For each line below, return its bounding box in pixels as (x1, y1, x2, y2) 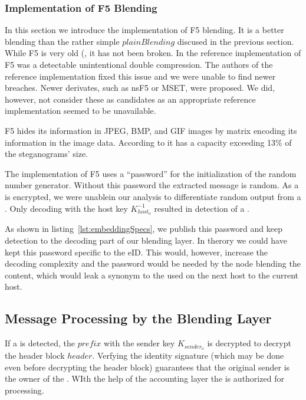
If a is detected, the (5, 337, 75, 349)
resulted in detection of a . (154, 202, 249, 214)
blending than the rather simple (5, 35, 120, 47)
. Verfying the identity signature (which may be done (92, 349, 284, 362)
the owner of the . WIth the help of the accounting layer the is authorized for (5, 372, 284, 385)
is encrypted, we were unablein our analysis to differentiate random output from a (5, 190, 301, 202)
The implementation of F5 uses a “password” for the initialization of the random (5, 167, 297, 179)
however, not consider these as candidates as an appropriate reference (5, 93, 256, 105)
